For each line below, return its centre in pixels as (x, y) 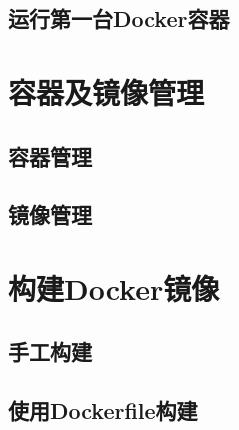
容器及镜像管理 (106, 91)
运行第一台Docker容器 (119, 18)
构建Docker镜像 (114, 287)
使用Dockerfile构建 (103, 410)
